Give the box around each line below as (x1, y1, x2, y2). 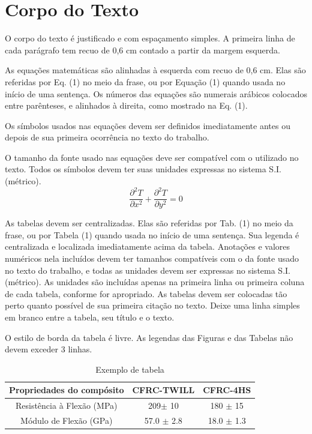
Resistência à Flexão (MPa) (15, 399, 118, 412)
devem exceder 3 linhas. (5, 343, 92, 355)
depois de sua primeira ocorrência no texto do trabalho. (5, 131, 209, 143)
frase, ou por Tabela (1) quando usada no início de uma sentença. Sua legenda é (5, 228, 299, 241)
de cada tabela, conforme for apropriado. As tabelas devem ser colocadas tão (5, 287, 287, 300)
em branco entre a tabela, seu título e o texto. (5, 310, 175, 323)
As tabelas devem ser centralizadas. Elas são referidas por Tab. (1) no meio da (5, 217, 293, 229)
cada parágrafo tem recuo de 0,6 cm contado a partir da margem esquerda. (5, 43, 280, 56)
